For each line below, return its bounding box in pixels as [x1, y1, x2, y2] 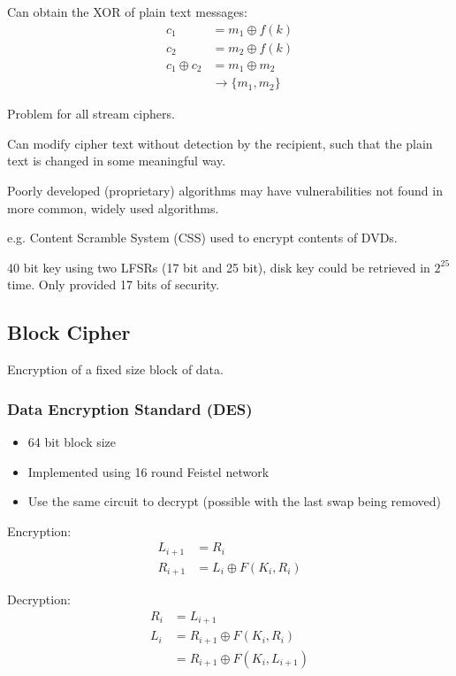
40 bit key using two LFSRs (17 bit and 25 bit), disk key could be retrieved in [7, 257, 430, 276]
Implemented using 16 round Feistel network [27, 462, 270, 480]
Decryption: [7, 590, 71, 609]
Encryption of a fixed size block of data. [7, 360, 224, 379]
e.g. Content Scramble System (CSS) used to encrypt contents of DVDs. [7, 228, 398, 247]
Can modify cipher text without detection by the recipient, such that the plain [7, 134, 433, 152]
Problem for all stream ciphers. [7, 104, 175, 123]
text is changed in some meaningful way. [7, 151, 226, 170]
